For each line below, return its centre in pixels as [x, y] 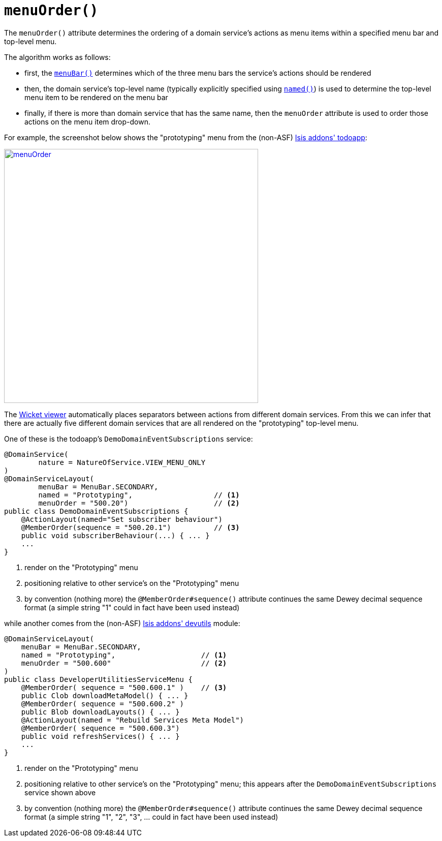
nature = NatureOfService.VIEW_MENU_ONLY [122, 462]
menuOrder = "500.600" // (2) [124, 663]
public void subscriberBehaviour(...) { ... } [115, 535]
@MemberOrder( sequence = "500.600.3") [100, 728]
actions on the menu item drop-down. [87, 121]
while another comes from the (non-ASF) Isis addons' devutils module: [122, 623]
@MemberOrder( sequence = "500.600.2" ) [103, 704]
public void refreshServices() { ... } [100, 736]
